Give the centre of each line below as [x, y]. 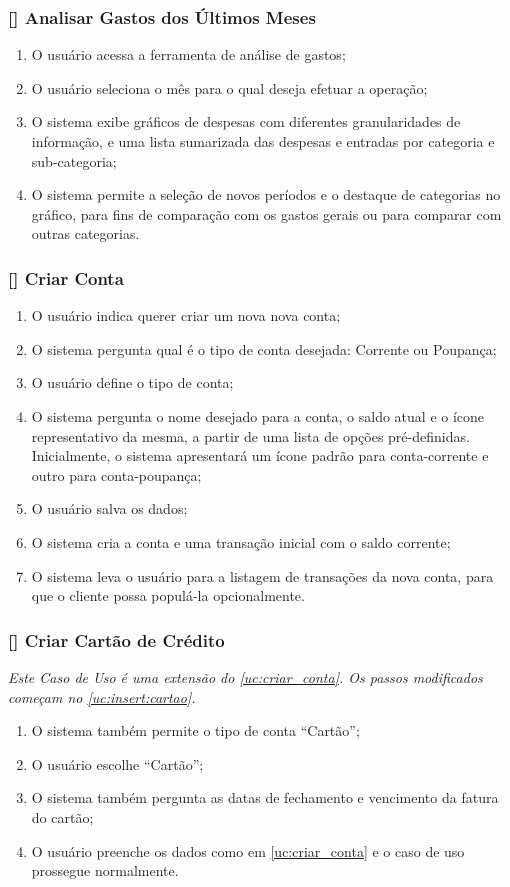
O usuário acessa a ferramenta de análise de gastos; [188, 54]
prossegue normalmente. [105, 870]
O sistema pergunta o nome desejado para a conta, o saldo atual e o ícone [258, 415]
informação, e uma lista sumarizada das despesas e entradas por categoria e [263, 141]
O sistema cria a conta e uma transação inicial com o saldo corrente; [241, 541]
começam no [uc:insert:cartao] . [102, 696]
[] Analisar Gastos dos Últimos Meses [162, 16]
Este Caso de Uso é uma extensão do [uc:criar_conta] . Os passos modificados [245, 676]
